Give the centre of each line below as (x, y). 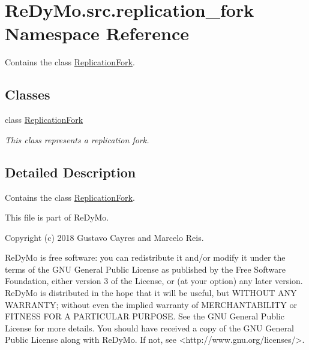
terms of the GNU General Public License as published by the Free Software (145, 269)
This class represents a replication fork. (77, 139)
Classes (28, 94)
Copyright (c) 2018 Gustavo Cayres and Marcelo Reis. (104, 237)
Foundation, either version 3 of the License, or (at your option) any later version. (154, 281)
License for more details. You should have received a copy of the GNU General (149, 328)
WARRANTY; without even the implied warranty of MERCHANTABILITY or (151, 304)
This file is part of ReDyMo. (57, 217)
